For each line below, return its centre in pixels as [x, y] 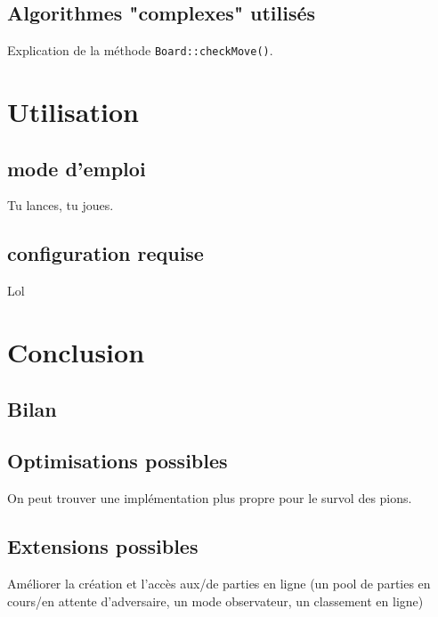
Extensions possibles [103, 546]
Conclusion [76, 352]
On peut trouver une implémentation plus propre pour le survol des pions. [210, 498]
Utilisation [73, 112]
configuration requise [105, 253]
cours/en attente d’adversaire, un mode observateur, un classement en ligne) [215, 601]
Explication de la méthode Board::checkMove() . [140, 50]
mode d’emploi [77, 168]
